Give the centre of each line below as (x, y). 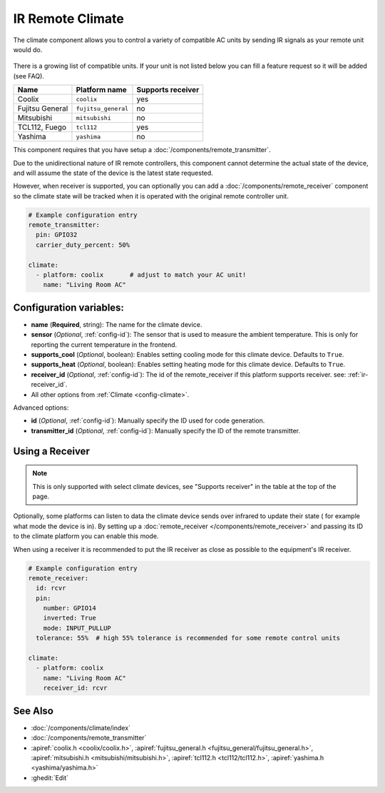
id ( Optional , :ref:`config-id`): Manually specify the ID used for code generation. (148, 420)
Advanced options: (41, 408)
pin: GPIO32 (57, 235)
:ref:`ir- (358, 374)
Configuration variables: (69, 307)
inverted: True (70, 618)
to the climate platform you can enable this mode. (86, 536)
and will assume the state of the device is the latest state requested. (113, 173)
